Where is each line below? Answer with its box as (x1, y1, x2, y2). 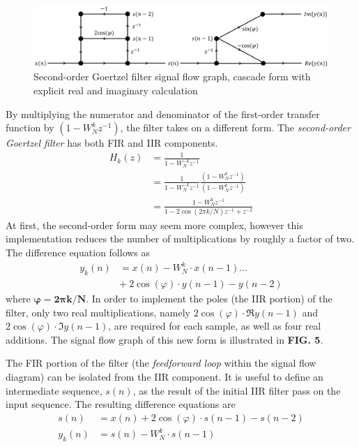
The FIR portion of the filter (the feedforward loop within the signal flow (6, 356, 316, 370)
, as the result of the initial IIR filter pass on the (132, 383, 341, 397)
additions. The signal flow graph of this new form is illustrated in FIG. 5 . (6, 332, 323, 346)
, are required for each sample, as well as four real (108, 318, 321, 333)
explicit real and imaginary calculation (33, 82, 198, 97)
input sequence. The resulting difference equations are (6, 397, 236, 411)
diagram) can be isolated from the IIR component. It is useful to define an (6, 369, 323, 383)
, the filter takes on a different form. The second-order (120, 120, 351, 135)
